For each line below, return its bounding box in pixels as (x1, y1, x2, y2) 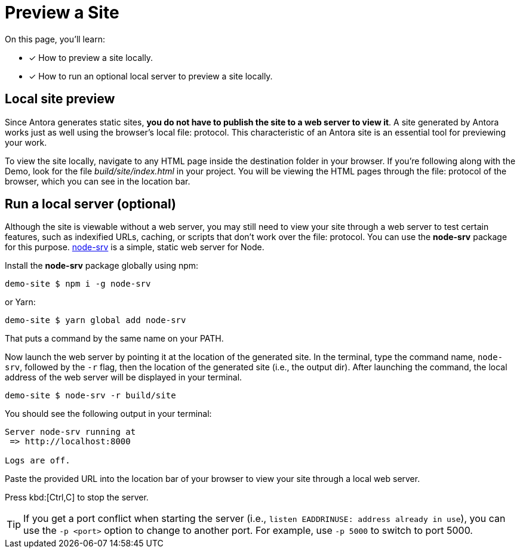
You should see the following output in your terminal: (5, 408, 212, 419)
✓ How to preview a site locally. (29, 52, 153, 63)
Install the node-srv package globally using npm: (5, 260, 199, 271)
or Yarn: (5, 297, 36, 308)
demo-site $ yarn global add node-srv (5, 315, 186, 325)
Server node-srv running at (5, 427, 136, 437)
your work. (5, 137, 47, 148)
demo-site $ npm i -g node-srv (5, 279, 151, 289)
